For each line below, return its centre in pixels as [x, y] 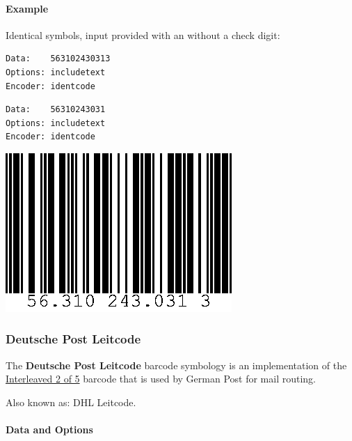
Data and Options [49, 430]
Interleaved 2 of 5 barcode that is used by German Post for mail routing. [161, 379]
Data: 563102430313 [58, 59]
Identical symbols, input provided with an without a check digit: [143, 34]
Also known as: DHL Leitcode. [71, 402]
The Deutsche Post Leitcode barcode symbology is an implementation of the [176, 365]
